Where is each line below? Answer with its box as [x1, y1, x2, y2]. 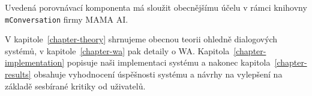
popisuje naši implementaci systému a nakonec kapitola [67, 56, 271, 69]
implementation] [5, 56, 65, 69]
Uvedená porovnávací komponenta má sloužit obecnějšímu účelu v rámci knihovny [5, 1, 307, 13]
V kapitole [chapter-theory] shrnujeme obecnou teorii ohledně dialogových [5, 33, 278, 45]
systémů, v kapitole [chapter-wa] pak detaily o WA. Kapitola [5, 44, 230, 57]
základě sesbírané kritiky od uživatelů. [5, 79, 146, 92]
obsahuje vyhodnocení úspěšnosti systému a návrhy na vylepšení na [34, 68, 283, 80]
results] [5, 68, 31, 80]
